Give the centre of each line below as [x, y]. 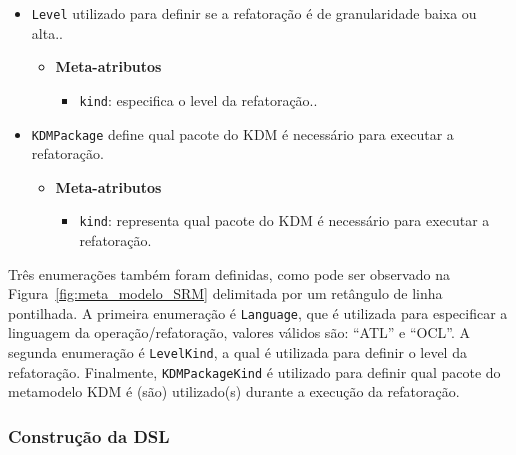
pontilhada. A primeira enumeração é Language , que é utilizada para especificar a [258, 312]
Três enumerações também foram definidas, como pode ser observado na [229, 273]
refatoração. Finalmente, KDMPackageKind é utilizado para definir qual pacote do [254, 371]
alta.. [47, 32]
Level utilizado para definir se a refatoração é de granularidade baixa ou [254, 13]
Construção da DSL [89, 435]
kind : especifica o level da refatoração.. [198, 99]
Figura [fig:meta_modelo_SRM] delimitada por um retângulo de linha [225, 293]
